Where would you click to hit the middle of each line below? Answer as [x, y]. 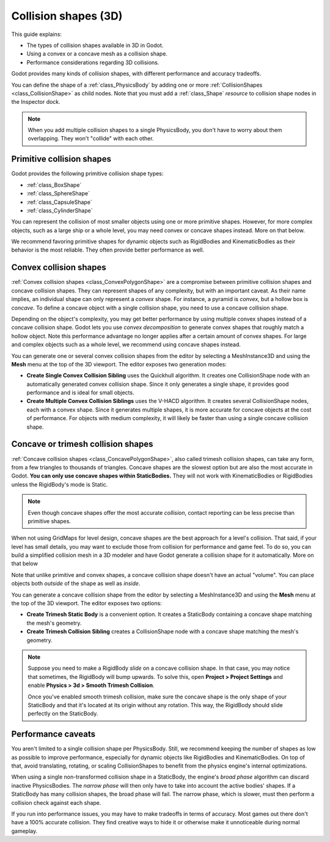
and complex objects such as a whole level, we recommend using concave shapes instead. [126, 344]
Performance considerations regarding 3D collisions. [93, 62]
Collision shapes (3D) [67, 16]
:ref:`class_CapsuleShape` [60, 202]
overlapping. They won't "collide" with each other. [91, 139]
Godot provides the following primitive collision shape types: [87, 173]
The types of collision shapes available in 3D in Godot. [95, 45]
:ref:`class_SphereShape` [58, 194]
